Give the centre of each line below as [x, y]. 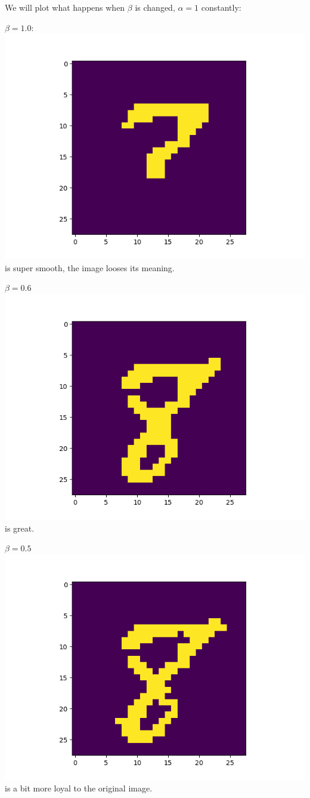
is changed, [155, 7]
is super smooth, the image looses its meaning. [90, 267]
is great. [20, 528]
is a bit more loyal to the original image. [79, 788]
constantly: [221, 7]
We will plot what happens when [65, 7]
